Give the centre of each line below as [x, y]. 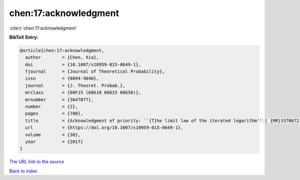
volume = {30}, [53, 135]
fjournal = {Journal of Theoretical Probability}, [95, 72]
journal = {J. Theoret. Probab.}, [75, 85]
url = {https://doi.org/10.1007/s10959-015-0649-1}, [104, 128]
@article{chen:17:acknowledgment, [62, 50]
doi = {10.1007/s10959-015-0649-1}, [83, 64]
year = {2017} [54, 142]
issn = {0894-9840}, [62, 78]
